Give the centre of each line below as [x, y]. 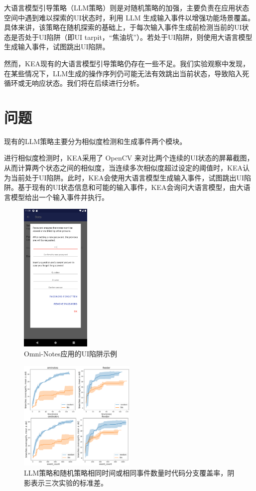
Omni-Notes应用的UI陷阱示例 [71, 353]
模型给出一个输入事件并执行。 [60, 197]
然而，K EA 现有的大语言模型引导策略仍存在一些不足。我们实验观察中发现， [127, 63]
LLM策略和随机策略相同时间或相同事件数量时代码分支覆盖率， [126, 472]
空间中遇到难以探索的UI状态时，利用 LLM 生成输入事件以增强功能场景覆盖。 [129, 17]
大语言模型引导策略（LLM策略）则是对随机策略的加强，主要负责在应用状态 [127, 7]
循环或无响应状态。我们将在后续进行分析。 [74, 83]
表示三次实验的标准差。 [69, 482]
